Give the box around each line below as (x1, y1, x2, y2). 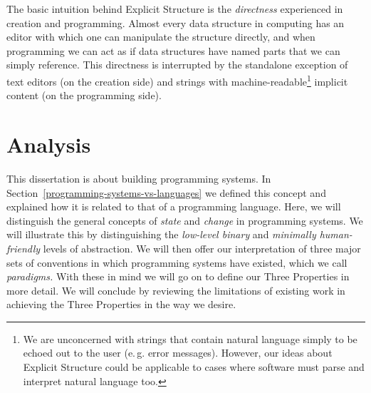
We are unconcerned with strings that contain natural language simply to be (23, 331, 357, 346)
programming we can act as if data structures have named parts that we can (6, 43, 340, 58)
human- (319, 227, 352, 242)
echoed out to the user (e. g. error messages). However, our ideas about (23, 345, 333, 360)
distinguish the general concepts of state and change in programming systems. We (6, 213, 363, 228)
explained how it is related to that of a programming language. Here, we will (6, 199, 341, 214)
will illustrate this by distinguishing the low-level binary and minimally (6, 227, 316, 242)
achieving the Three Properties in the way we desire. (6, 297, 236, 312)
